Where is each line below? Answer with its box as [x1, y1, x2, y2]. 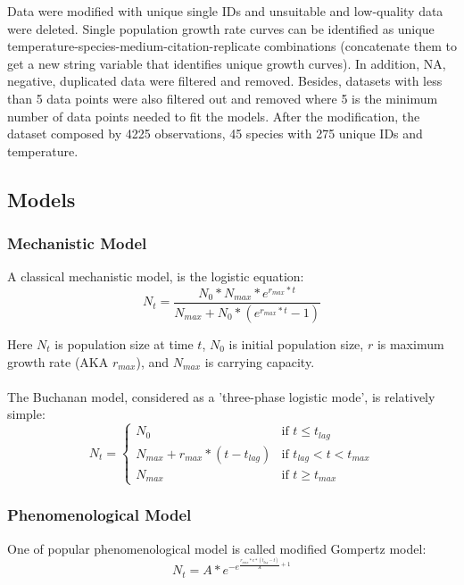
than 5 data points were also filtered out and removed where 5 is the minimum [7, 88, 438, 107]
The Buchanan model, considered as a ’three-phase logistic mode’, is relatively [7, 387, 435, 405]
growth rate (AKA [7, 352, 109, 371]
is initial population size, [228, 334, 364, 353]
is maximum [377, 334, 444, 353]
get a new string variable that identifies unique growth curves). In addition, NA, [7, 54, 446, 72]
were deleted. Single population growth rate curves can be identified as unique [7, 19, 435, 38]
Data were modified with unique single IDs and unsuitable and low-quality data [7, 2, 443, 20]
